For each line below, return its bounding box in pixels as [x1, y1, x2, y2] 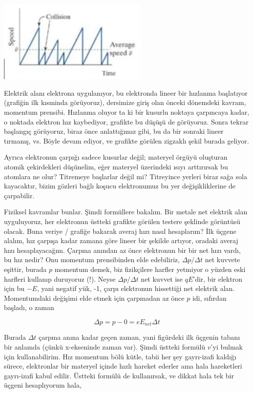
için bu [4, 283, 25, 293]
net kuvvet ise [141, 273, 183, 284]
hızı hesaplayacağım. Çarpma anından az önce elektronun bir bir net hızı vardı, [4, 245, 241, 255]
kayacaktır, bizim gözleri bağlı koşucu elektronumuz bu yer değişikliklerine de [4, 181, 236, 191]
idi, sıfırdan [192, 292, 227, 303]
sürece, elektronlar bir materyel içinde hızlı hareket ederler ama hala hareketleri [4, 361, 242, 371]
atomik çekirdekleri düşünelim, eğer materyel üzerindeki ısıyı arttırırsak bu [4, 162, 228, 171]
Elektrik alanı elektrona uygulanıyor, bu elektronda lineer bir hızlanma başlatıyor [4, 87, 248, 98]
